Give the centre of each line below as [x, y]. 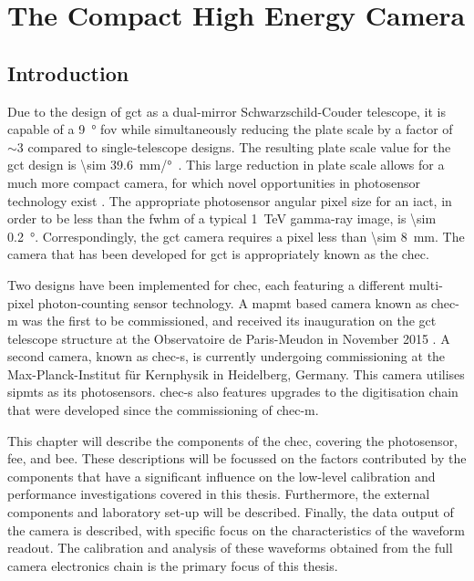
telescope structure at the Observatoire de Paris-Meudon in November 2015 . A [229, 338]
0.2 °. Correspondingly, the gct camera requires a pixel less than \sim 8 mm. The [236, 236]
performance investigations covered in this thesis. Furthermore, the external [219, 494]
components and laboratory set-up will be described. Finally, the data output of [231, 512]
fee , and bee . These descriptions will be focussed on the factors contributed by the [237, 458]
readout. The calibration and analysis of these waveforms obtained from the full [230, 548]
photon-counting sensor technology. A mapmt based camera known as [232, 302]
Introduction [68, 73]
